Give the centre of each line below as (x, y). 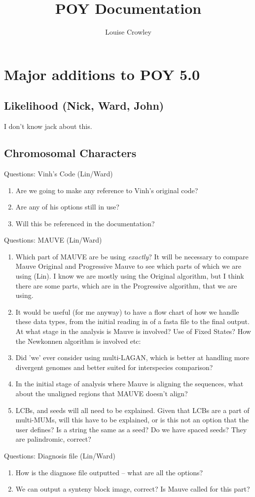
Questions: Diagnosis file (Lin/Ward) (60, 455)
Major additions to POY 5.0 (102, 74)
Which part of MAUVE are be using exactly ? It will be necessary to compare (132, 256)
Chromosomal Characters (70, 153)
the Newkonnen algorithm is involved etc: (78, 341)
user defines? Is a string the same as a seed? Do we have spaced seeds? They (131, 429)
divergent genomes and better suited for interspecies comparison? (114, 367)
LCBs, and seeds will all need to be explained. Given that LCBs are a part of (132, 410)
